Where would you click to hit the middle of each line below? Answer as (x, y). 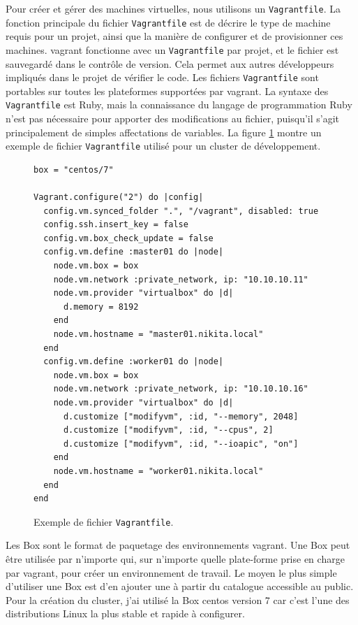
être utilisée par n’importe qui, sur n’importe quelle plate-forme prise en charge (175, 559)
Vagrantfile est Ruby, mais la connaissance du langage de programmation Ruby (179, 105)
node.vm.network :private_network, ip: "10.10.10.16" (181, 389)
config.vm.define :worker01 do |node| (134, 362)
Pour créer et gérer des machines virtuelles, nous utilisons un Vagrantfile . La (173, 8)
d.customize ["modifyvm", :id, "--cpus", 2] (168, 430)
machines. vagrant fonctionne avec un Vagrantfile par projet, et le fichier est (172, 49)
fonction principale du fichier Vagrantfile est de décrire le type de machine (168, 22)
